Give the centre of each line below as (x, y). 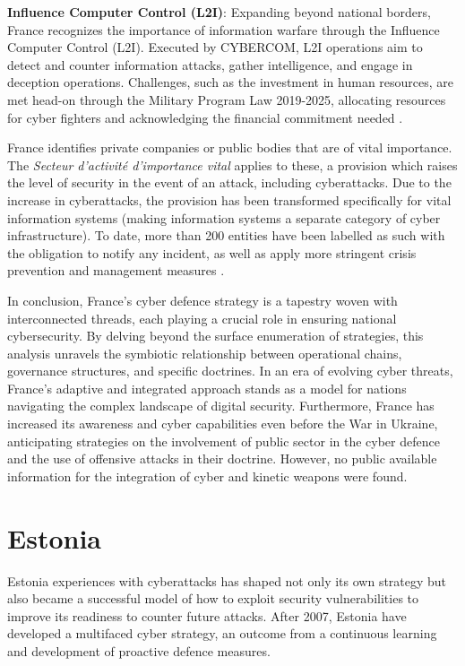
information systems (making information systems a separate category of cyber (224, 217)
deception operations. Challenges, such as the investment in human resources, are (231, 82)
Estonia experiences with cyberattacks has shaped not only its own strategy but (227, 580)
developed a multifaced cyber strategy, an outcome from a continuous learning (222, 633)
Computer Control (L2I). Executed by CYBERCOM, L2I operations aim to (215, 47)
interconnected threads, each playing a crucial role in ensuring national (202, 318)
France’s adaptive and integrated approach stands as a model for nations (207, 388)
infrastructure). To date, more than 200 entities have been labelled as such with (226, 235)
